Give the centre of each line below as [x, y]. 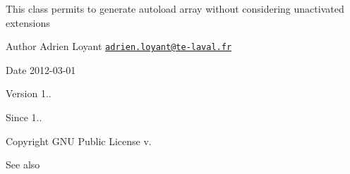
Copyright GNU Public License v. [79, 141]
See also [23, 164]
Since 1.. [24, 117]
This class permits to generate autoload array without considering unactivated [175, 8]
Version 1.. [29, 93]
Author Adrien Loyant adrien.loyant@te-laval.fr [119, 46]
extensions [28, 22]
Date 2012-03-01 [41, 69]
